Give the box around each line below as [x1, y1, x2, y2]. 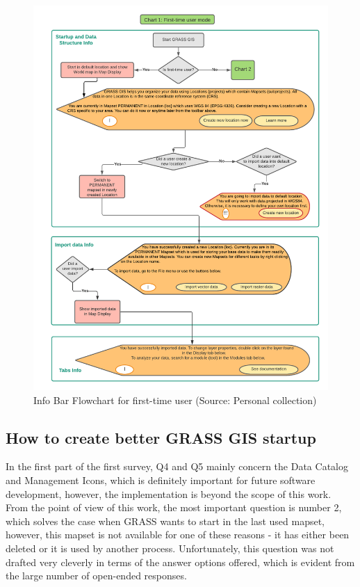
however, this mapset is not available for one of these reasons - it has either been [6, 527, 350, 542]
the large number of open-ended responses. [6, 568, 187, 583]
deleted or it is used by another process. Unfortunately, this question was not [6, 541, 334, 556]
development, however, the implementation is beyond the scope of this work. [6, 486, 332, 501]
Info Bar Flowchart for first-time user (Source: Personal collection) [33, 392, 317, 407]
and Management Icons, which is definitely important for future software [6, 473, 316, 488]
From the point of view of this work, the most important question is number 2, [6, 500, 342, 515]
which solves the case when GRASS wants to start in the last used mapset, [6, 513, 325, 528]
